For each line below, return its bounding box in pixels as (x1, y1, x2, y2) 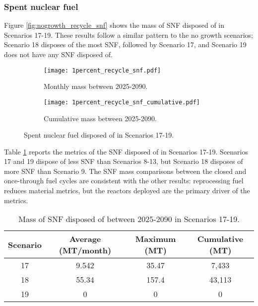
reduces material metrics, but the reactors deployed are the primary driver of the (4, 185, 250, 196)
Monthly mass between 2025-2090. (44, 81, 148, 91)
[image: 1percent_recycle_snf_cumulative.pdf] (44, 98, 200, 106)
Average (69, 233, 101, 245)
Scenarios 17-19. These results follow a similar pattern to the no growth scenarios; (4, 29, 254, 40)
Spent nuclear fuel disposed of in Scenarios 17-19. (24, 130, 174, 140)
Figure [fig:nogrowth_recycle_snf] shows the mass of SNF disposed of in (4, 20, 225, 30)
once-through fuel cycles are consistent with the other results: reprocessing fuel (4, 175, 244, 186)
